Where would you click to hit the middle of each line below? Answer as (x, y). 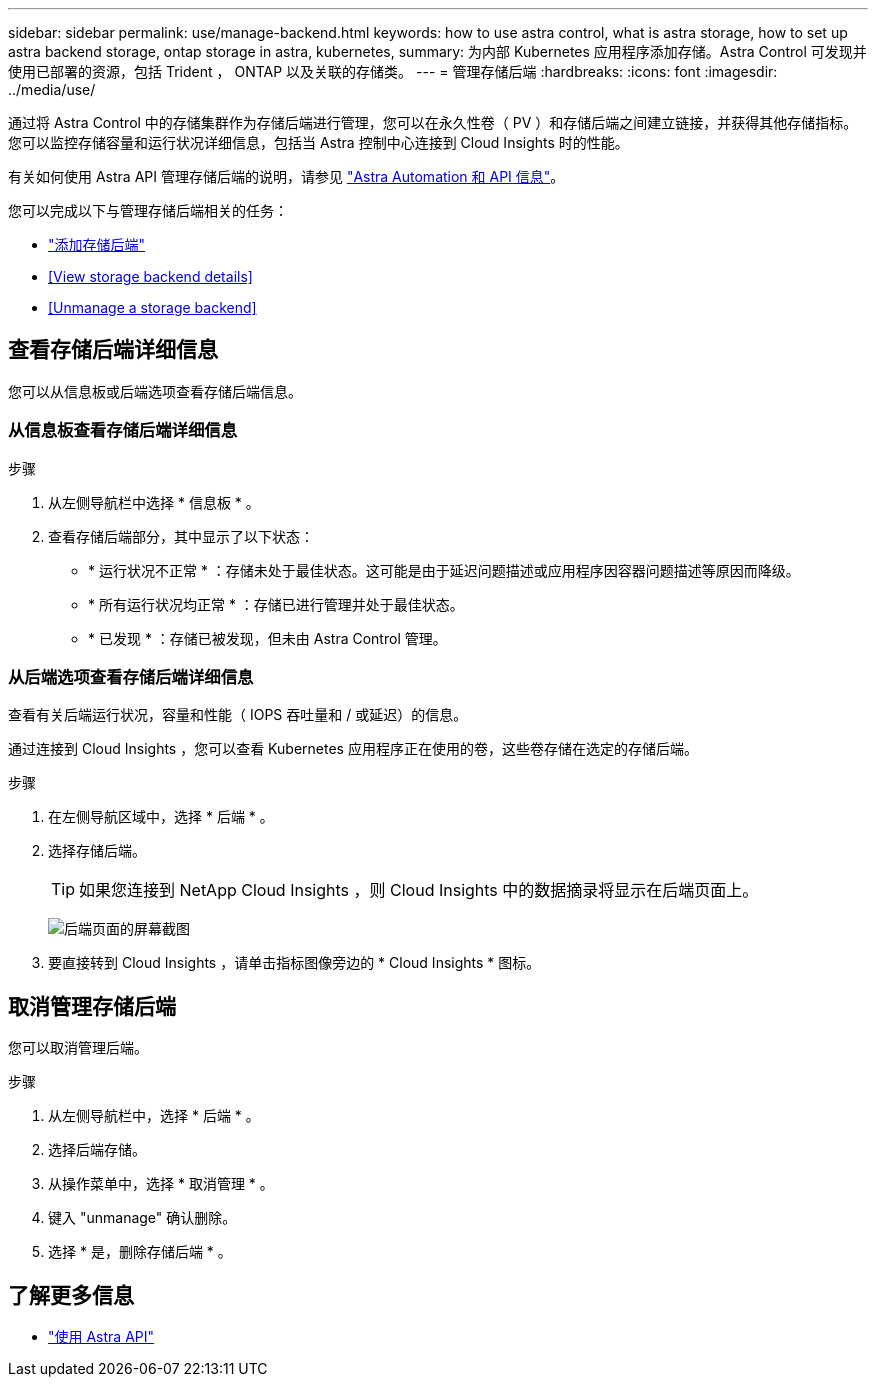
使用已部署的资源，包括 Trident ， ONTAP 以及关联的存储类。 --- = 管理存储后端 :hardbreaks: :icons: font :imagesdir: (393, 71)
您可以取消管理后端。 (78, 1048)
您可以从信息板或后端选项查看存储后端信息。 (155, 391)
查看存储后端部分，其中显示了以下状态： (181, 536)
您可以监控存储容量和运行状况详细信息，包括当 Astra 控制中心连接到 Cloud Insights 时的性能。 (318, 142)
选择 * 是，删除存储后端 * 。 (140, 1252)
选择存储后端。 (97, 851)
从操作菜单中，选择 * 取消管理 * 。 (161, 1184)
